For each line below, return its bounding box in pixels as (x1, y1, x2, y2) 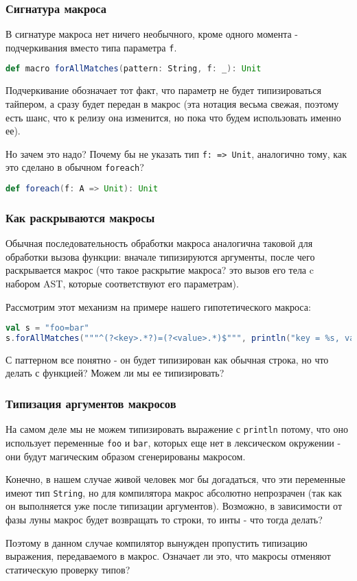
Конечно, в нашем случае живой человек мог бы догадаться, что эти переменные (5, 472, 345, 486)
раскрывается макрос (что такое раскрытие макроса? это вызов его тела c (5, 263, 314, 277)
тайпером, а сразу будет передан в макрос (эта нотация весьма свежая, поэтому (5, 96, 339, 110)
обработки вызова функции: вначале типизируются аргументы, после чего (5, 249, 315, 263)
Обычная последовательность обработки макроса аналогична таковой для (5, 236, 313, 250)
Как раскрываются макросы (5, 209, 155, 226)
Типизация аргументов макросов (5, 394, 176, 412)
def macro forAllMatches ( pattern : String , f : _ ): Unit (5, 64, 262, 74)
